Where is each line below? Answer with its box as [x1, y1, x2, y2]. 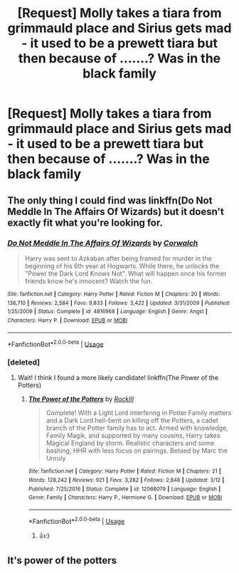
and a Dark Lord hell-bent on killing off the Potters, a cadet [46, 416, 218, 425]
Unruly [46, 454, 66, 463]
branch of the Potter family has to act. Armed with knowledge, [46, 424, 229, 432]
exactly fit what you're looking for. [7, 216, 164, 228]
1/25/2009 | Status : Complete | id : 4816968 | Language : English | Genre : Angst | [7, 308, 208, 315]
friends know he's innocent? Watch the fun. [24, 276, 153, 285]
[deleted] [7, 357, 41, 367]
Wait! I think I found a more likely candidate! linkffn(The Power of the [17, 374, 219, 382]
